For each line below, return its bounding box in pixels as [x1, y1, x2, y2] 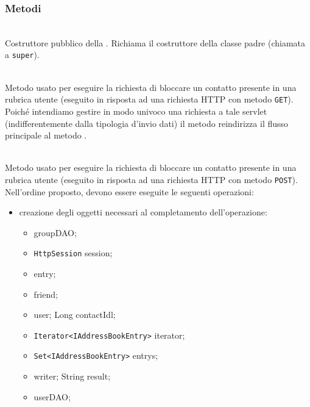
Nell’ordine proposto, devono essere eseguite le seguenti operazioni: [5, 185, 254, 198]
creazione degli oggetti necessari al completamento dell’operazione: [19, 206, 267, 218]
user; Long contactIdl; [33, 308, 116, 321]
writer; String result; [33, 370, 111, 383]
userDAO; [33, 390, 71, 403]
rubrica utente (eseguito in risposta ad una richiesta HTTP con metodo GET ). [5, 93, 294, 106]
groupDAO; [33, 226, 77, 239]
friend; [33, 287, 58, 300]
